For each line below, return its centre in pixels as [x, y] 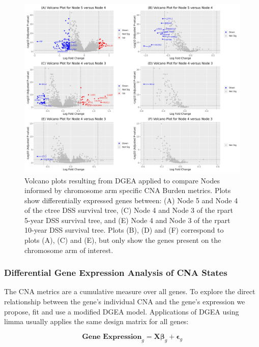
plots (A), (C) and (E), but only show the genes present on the [123, 240]
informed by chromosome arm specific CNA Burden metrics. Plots [128, 190]
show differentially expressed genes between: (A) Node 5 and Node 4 [131, 200]
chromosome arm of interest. [69, 250]
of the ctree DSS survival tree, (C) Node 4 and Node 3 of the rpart [129, 210]
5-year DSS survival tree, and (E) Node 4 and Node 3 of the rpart [127, 220]
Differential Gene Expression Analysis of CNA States [116, 273]
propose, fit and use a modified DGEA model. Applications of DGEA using [122, 311]
